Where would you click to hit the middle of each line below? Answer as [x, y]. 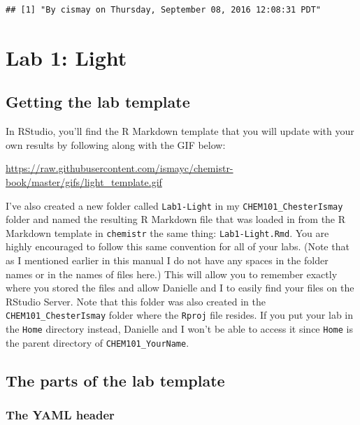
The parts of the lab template [115, 380]
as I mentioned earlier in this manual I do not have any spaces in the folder [167, 260]
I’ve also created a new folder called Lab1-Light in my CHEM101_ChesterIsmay [174, 205]
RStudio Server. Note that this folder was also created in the [136, 301]
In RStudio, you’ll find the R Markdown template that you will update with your [180, 131]
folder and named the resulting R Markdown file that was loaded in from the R [176, 219]
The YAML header [60, 415]
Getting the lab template [98, 102]
